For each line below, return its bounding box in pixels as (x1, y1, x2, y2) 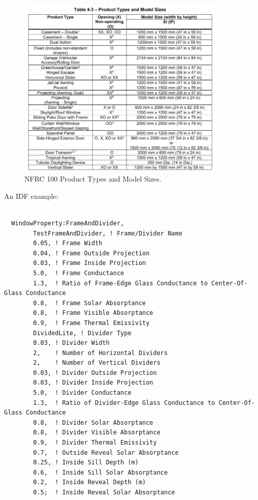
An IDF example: (4, 190, 58, 201)
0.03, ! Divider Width (33, 339, 110, 347)
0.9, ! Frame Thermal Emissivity (33, 319, 150, 327)
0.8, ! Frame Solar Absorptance (33, 299, 146, 307)
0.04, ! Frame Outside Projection (33, 249, 150, 257)
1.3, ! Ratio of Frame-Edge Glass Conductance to (33, 279, 208, 287)
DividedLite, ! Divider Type (33, 329, 132, 337)
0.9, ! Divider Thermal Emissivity (33, 439, 157, 447)
